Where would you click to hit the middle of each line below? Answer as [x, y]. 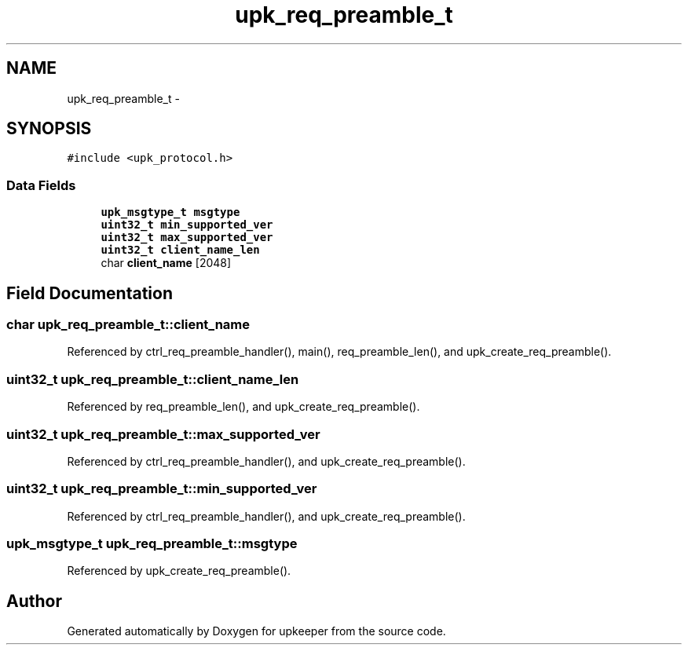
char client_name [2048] [166, 263]
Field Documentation [90, 293]
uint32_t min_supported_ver [187, 225]
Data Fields [41, 185]
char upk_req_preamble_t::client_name [128, 325]
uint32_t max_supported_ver [187, 238]
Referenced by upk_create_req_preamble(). [179, 571]
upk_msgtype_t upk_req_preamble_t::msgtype [152, 544]
